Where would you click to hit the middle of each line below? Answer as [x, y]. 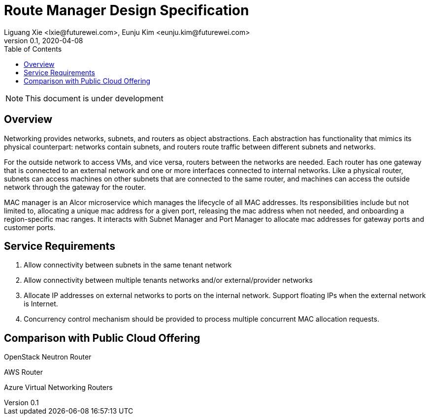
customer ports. [30, 227]
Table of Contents [33, 49]
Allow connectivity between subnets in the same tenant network [128, 265]
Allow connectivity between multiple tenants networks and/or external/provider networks [168, 280]
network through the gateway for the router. [75, 187]
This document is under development [94, 98]
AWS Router [23, 372]
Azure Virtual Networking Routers [58, 388]
